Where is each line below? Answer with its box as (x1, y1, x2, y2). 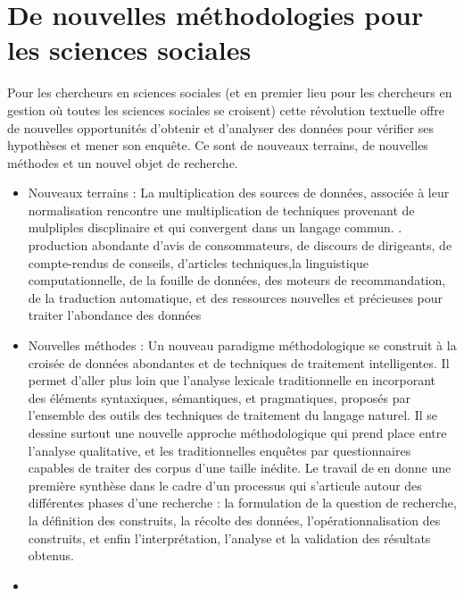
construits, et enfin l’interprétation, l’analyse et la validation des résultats (28, 528, 431, 547)
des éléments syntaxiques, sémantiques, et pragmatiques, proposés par (28, 388, 410, 407)
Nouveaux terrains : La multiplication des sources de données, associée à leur (28, 183, 450, 202)
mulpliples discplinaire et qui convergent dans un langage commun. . (28, 218, 402, 237)
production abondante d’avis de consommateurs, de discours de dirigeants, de (28, 236, 452, 255)
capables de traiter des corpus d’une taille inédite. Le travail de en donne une (28, 458, 452, 477)
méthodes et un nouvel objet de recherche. (7, 153, 238, 172)
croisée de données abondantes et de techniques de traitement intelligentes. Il (28, 353, 450, 372)
